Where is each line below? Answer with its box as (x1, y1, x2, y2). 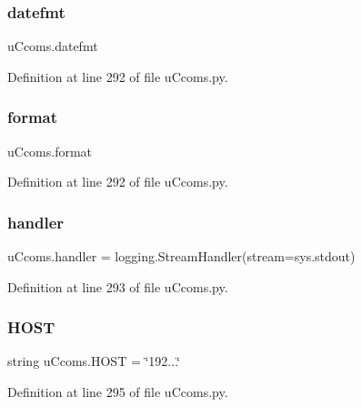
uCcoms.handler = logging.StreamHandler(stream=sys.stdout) (7, 247, 356, 266)
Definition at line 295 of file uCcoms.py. (7, 382, 228, 402)
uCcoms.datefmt (7, 36, 98, 56)
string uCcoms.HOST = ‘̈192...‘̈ (7, 351, 180, 371)
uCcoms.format (7, 141, 93, 160)
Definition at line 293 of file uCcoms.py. (7, 277, 228, 296)
